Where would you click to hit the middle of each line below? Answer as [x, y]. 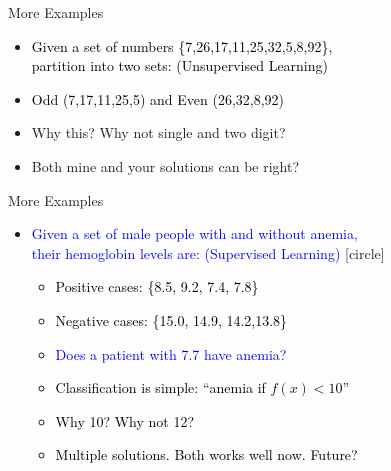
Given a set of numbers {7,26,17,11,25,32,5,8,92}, [182, 45]
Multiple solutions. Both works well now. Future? [206, 454]
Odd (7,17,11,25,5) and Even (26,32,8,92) [158, 98]
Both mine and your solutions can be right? [165, 165]
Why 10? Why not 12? [125, 420]
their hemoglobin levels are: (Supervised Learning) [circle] [208, 252]
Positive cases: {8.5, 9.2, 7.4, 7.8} [157, 286]
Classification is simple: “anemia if [160, 387]
